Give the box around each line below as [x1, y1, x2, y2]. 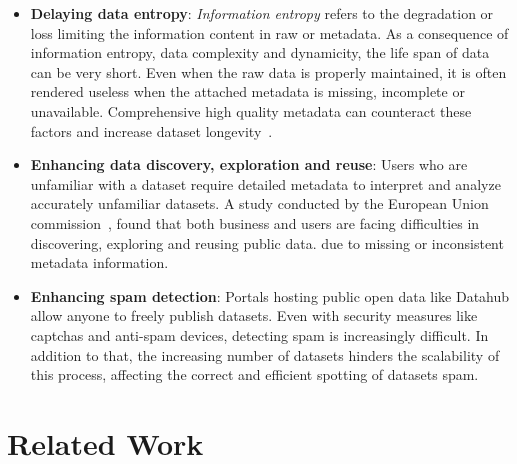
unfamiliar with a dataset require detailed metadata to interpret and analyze [30, 173, 501, 194]
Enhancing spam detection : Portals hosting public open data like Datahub [30, 285, 510, 306]
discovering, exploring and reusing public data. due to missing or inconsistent [30, 232, 504, 253]
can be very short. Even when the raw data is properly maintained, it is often [30, 61, 507, 82]
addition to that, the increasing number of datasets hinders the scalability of [30, 344, 500, 365]
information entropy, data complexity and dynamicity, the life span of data [30, 42, 490, 63]
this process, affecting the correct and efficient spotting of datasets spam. [30, 364, 479, 385]
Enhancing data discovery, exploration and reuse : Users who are [30, 154, 468, 175]
